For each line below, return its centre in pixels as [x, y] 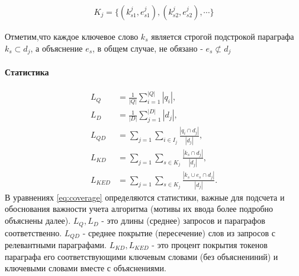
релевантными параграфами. [56, 244]
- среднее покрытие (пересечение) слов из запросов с [179, 232]
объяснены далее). [38, 221]
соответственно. [33, 232]
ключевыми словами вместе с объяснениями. [86, 268]
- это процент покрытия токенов [210, 244]
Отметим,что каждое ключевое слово [72, 37]
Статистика [27, 72]
